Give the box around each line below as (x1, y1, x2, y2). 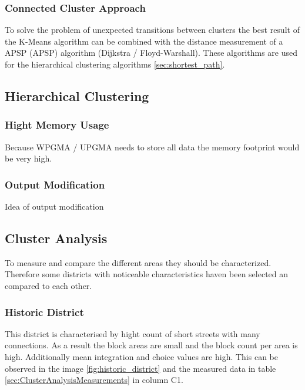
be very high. (5, 152, 52, 164)
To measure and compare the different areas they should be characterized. (5, 256, 272, 268)
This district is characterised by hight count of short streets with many (5, 327, 260, 339)
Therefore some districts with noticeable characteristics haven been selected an (5, 268, 289, 280)
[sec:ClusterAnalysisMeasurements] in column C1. (5, 374, 183, 386)
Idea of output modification (5, 200, 104, 212)
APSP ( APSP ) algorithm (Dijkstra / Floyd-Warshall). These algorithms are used (5, 46, 298, 59)
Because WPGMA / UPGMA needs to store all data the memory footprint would (5, 140, 300, 153)
